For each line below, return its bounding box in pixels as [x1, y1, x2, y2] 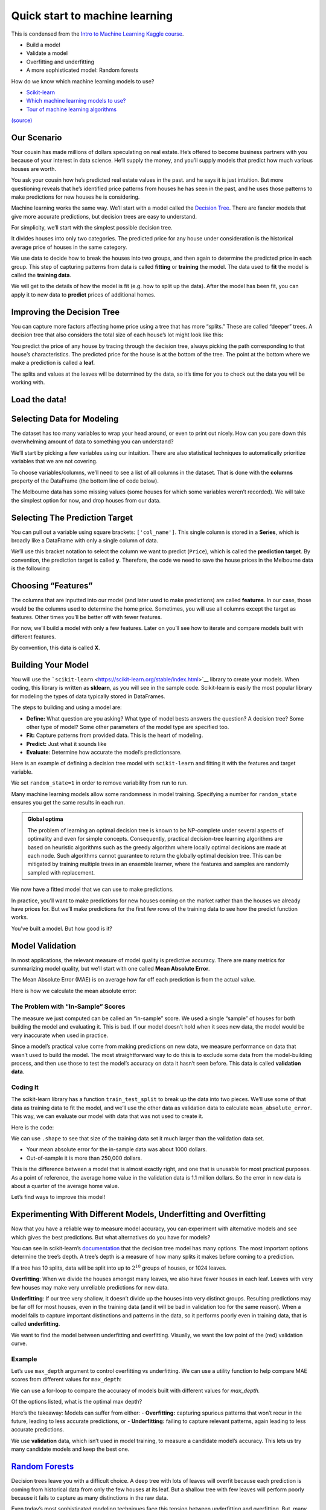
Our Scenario [11, 132, 62, 143]
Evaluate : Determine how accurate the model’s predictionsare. [26, 749, 182, 756]
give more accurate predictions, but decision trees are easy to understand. [11, 213, 197, 220]
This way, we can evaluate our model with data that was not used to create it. [11, 1113, 203, 1120]
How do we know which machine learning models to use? [11, 77, 155, 85]
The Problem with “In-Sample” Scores [11, 1002, 126, 1010]
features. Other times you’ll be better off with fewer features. [11, 613, 162, 620]
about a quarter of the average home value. [11, 1182, 120, 1189]
